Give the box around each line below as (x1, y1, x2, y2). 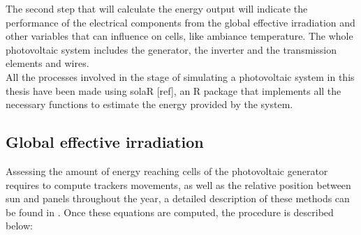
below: (6, 218, 33, 233)
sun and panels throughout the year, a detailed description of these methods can (6, 191, 350, 206)
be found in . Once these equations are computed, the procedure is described (6, 204, 334, 219)
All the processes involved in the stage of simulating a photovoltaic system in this (6, 69, 355, 84)
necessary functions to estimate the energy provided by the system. (6, 97, 293, 112)
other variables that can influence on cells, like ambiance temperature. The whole (6, 29, 353, 43)
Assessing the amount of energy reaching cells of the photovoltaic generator (6, 163, 328, 178)
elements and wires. (6, 56, 89, 70)
